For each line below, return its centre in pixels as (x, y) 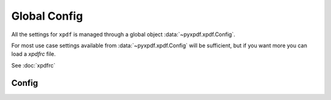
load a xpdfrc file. (34, 54)
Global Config (47, 16)
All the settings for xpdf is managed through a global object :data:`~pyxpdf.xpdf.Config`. (123, 34)
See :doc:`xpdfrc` (33, 65)
